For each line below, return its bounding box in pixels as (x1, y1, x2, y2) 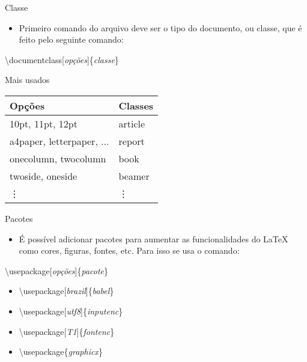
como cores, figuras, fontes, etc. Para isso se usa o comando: (19, 244, 240, 257)
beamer (118, 168, 150, 183)
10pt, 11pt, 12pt (10, 116, 78, 130)
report (118, 133, 145, 148)
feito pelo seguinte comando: (19, 33, 124, 46)
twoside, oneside (10, 168, 78, 183)
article (118, 116, 145, 130)
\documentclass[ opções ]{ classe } (5, 53, 119, 66)
